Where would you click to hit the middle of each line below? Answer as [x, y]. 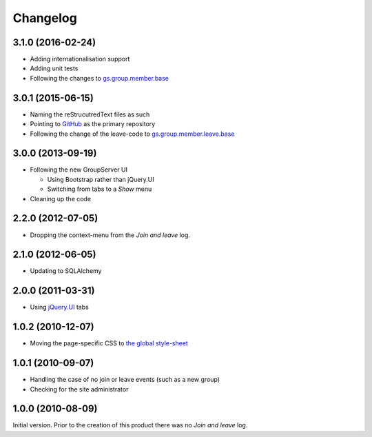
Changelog [45, 18]
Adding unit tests [54, 68]
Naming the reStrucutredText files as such [90, 114]
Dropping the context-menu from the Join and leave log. [110, 235]
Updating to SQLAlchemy [66, 271]
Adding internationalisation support [80, 59]
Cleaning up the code [61, 199]
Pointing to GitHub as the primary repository [93, 124]
